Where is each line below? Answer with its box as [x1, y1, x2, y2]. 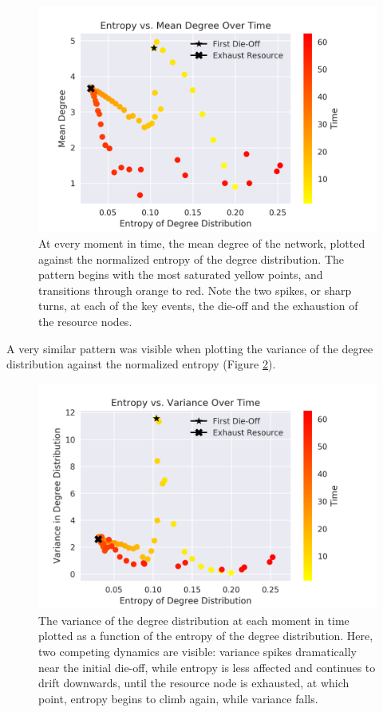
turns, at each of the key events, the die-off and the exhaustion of [38, 297, 358, 314]
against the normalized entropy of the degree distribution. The [38, 250, 344, 267]
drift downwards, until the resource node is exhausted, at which [38, 674, 349, 691]
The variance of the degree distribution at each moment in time [38, 611, 349, 628]
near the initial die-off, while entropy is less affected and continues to [38, 658, 376, 675]
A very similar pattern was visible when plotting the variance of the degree [6, 340, 373, 356]
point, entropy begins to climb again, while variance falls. [38, 690, 318, 706]
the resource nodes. [38, 312, 132, 329]
